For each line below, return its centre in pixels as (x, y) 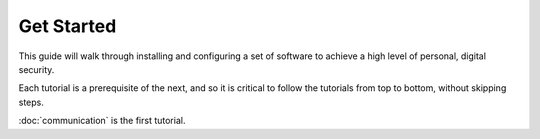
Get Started (67, 26)
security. (36, 69)
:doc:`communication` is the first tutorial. (102, 121)
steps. (31, 102)
